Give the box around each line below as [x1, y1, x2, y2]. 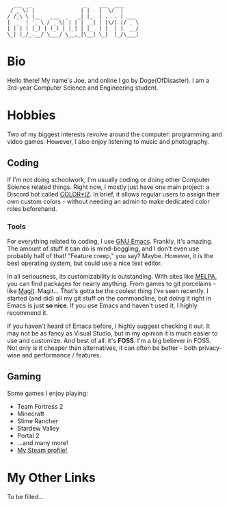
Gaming [7, 371, 42, 383]
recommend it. [7, 308, 49, 316]
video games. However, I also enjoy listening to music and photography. [7, 137, 210, 145]
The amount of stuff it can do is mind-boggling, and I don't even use [7, 244, 200, 253]
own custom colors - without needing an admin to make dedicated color [7, 197, 210, 205]
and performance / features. [21, 351, 101, 359]
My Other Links [7, 470, 96, 485]
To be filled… [7, 492, 44, 501]
